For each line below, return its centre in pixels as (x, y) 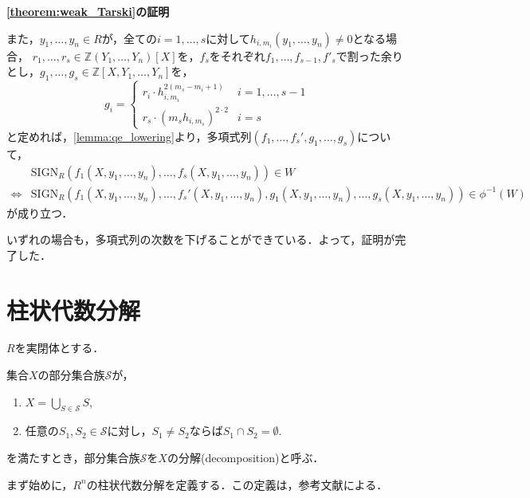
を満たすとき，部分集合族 (73, 458)
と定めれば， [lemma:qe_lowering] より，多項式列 (129, 136)
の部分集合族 (71, 375)
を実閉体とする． (59, 348)
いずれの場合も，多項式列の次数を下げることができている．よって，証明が (201, 239)
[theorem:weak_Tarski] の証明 (88, 11)
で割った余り (369, 55)
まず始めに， (40, 484)
